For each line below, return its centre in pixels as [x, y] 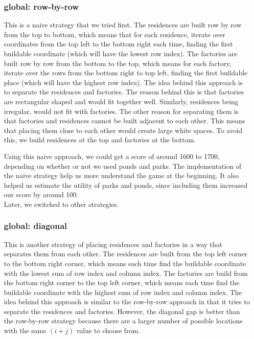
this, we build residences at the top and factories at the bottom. [100, 140]
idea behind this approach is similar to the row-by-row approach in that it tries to [127, 302]
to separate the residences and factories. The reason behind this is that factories [124, 92]
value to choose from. [108, 330]
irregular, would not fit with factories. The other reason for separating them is [121, 111]
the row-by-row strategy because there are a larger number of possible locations [123, 321]
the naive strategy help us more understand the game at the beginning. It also [121, 175]
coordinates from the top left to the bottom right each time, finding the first [118, 44]
